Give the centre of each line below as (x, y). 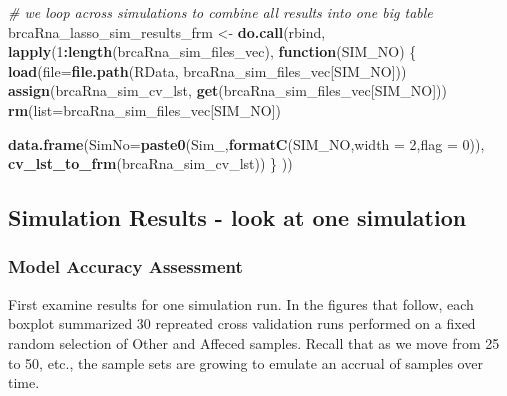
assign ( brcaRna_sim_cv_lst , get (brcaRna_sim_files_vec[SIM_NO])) (227, 90)
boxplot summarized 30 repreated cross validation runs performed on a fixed (242, 323)
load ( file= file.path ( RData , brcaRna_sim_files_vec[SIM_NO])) (207, 70)
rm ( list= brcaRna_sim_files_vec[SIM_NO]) (144, 109)
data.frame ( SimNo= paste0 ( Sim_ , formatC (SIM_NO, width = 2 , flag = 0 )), (246, 143)
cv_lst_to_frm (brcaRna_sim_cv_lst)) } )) (150, 163)
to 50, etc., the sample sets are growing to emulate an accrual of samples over (245, 362)
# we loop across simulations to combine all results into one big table (220, 12)
